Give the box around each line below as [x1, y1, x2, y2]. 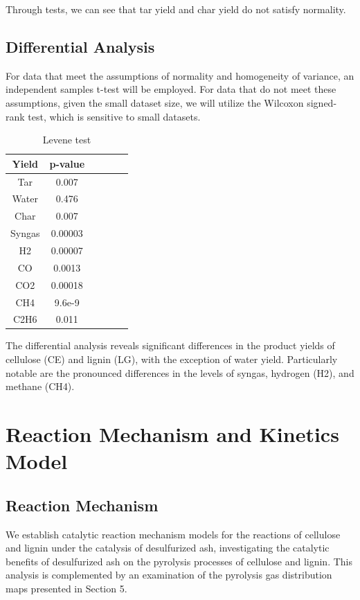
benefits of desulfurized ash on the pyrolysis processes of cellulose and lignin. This [6, 554, 353, 568]
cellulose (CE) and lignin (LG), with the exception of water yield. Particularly [6, 352, 338, 367]
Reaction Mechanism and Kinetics [6, 420, 339, 448]
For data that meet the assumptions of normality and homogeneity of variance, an [6, 68, 354, 82]
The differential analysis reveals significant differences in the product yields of [6, 338, 335, 353]
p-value [49, 156, 85, 170]
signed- [307, 95, 337, 109]
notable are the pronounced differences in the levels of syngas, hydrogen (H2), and [6, 365, 354, 380]
